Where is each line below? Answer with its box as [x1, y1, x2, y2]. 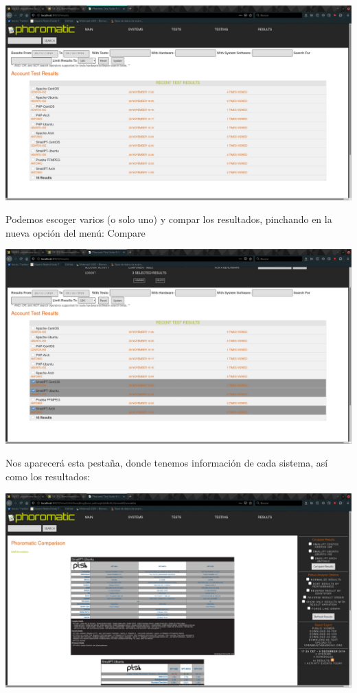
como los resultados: [5, 469, 91, 483]
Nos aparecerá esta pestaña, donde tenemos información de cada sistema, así [5, 456, 328, 470]
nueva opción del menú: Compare [5, 225, 146, 239]
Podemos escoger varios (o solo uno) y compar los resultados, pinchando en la [5, 212, 332, 226]
